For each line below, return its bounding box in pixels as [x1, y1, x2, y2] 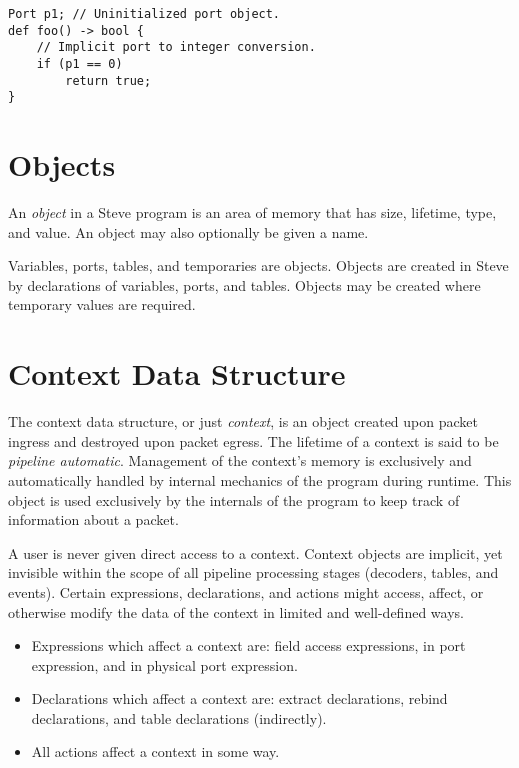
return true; [65, 73, 152, 88]
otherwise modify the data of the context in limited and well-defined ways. [8, 601, 464, 622]
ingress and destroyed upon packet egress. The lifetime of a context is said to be [8, 430, 499, 451]
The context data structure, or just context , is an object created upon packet [8, 411, 478, 432]
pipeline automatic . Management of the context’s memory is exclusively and [8, 450, 472, 471]
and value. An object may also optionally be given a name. [8, 221, 369, 242]
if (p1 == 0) [36, 56, 123, 71]
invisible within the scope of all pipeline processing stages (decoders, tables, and [8, 562, 499, 583]
